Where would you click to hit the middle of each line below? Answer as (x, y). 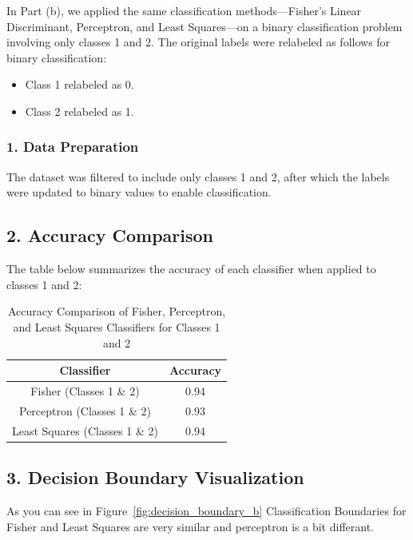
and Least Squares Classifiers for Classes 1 (117, 326)
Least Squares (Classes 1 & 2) (85, 430)
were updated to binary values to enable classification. (139, 192)
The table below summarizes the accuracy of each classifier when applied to (191, 269)
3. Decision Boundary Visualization (155, 477)
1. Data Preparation (73, 147)
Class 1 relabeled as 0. (79, 84)
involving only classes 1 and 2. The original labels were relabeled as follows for (199, 42)
